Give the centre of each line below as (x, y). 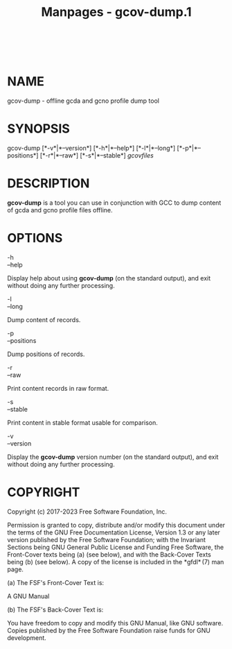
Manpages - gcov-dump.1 (116, 12)
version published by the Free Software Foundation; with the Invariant (106, 539)
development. (27, 638)
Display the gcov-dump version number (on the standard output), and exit (113, 457)
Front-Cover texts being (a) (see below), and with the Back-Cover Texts (109, 554)
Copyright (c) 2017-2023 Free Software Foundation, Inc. (87, 512)
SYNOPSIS (39, 129)
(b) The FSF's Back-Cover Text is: (55, 609)
